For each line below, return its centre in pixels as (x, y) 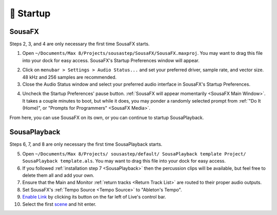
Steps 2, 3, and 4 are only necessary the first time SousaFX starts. (80, 44)
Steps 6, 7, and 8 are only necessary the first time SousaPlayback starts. (86, 144)
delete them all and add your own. (58, 175)
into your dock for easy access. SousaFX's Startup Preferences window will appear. (111, 60)
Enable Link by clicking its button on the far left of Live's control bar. (94, 197)
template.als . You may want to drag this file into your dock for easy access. (143, 161)
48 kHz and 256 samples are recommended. (70, 77)
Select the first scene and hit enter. (60, 204)
